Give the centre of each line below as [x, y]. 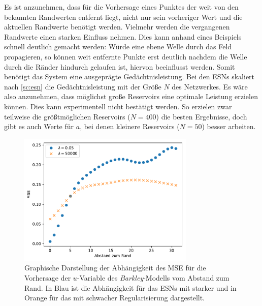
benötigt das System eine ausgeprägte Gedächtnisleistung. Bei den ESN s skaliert [129, 76]
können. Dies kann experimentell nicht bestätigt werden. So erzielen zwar [118, 106]
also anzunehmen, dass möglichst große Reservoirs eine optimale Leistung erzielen [131, 96]
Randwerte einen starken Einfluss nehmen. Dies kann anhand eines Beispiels [123, 36]
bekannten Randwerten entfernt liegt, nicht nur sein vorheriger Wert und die [123, 17]
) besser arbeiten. [229, 126]
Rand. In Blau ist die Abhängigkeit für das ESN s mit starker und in [130, 287]
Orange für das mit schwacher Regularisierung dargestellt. [115, 298]
